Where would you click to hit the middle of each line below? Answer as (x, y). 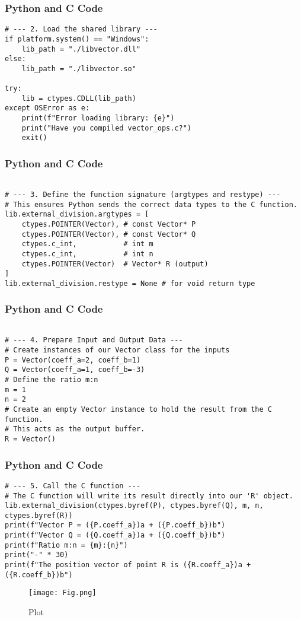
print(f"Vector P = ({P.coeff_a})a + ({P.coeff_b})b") (115, 525)
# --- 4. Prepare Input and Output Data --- (94, 340)
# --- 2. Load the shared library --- (81, 29)
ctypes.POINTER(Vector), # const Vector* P (109, 224)
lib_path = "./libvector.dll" (81, 49)
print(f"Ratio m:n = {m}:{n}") (66, 545)
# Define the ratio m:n (52, 380)
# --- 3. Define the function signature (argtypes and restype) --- (143, 194)
